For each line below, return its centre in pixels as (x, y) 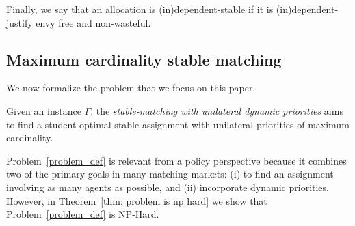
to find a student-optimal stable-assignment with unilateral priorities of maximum (178, 124)
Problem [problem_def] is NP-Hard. (83, 214)
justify (19, 22)
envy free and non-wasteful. (93, 22)
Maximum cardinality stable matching (144, 59)
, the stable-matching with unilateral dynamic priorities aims (217, 110)
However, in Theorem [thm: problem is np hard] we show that (137, 200)
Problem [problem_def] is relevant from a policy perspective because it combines (176, 160)
